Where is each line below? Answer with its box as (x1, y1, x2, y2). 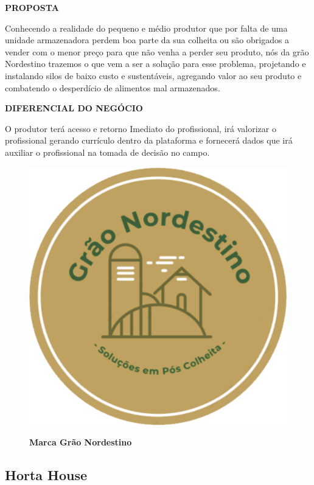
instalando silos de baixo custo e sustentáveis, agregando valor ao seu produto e (5, 69, 302, 82)
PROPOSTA (5, 1, 59, 13)
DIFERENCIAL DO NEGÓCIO (5, 102, 143, 114)
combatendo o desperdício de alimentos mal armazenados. (5, 81, 220, 94)
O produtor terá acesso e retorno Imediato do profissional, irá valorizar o (5, 122, 276, 134)
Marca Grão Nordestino (29, 436, 132, 448)
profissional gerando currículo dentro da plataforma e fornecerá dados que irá (5, 134, 293, 147)
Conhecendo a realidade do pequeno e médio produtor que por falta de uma (5, 21, 288, 34)
